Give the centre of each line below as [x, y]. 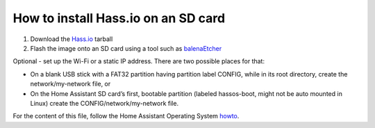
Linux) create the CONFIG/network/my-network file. [105, 103]
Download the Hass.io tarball [72, 39]
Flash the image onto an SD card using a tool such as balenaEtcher [126, 48]
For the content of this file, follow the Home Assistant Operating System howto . [126, 116]
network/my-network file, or [70, 84]
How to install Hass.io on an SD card [119, 18]
